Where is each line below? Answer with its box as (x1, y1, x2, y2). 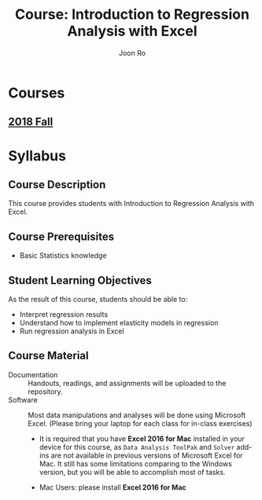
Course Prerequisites (8, 230, 115, 243)
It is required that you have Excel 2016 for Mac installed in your (39, 434, 245, 443)
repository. (28, 387, 63, 396)
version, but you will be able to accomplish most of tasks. (39, 467, 226, 476)
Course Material (8, 349, 89, 362)
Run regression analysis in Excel (19, 326, 124, 336)
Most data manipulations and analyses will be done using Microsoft (28, 410, 246, 420)
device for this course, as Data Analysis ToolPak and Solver (39, 442, 235, 451)
